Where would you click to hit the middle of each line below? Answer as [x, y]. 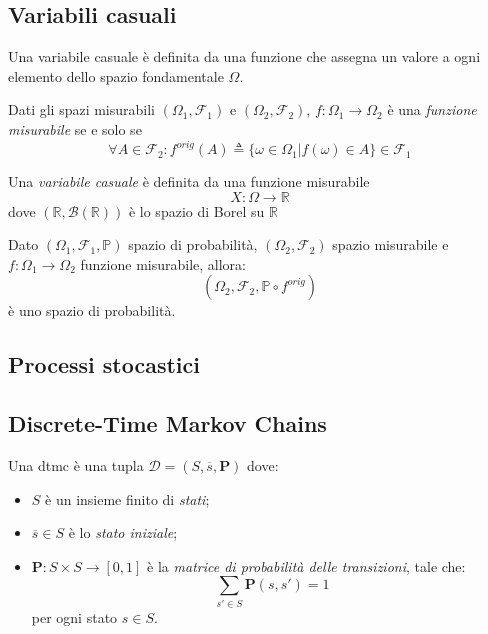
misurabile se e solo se [75, 128]
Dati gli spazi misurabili [82, 109]
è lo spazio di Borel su [196, 210]
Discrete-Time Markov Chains [167, 423]
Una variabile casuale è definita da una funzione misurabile [189, 181]
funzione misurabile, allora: [163, 263]
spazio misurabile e [390, 244]
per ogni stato [74, 616]
